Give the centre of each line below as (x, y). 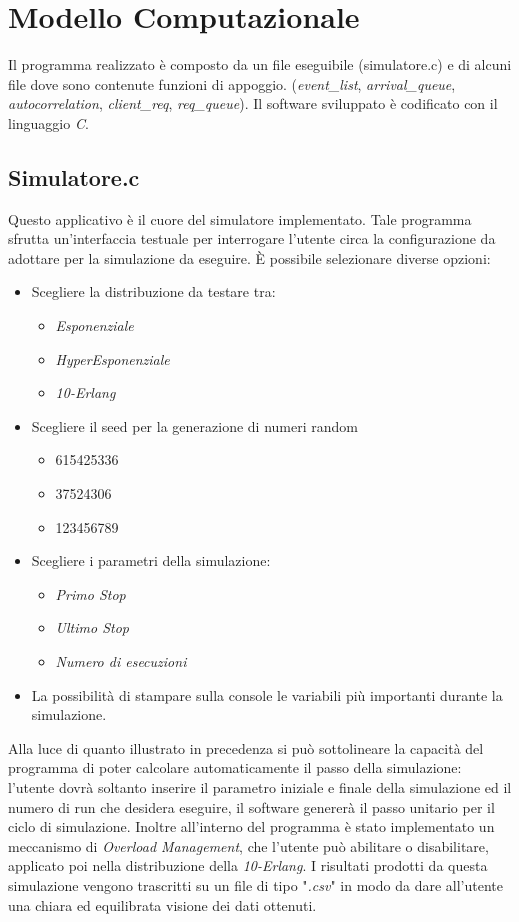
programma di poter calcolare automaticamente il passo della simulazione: (235, 767)
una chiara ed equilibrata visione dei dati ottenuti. (162, 904)
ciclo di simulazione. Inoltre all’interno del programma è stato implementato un (251, 826)
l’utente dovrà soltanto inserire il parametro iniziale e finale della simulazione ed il (260, 786)
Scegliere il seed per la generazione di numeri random (194, 425)
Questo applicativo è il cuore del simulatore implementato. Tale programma (240, 218)
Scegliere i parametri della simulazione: (151, 560)
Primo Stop (90, 593)
